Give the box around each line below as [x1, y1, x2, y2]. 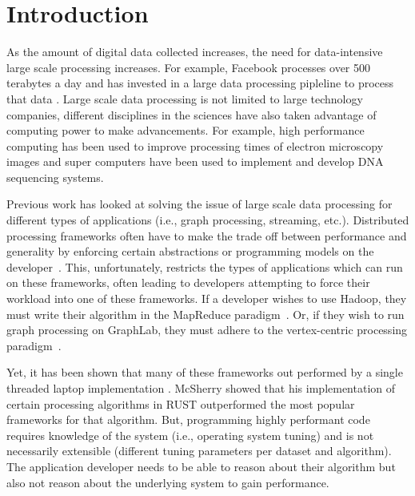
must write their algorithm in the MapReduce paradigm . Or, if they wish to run [6, 305, 405, 322]
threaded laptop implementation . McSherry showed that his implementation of [6, 380, 396, 396]
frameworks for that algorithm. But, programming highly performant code [6, 411, 370, 428]
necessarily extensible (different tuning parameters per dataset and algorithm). [6, 442, 392, 459]
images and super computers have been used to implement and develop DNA [6, 153, 384, 170]
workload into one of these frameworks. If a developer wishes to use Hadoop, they [6, 290, 407, 307]
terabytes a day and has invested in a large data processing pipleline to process [6, 75, 394, 91]
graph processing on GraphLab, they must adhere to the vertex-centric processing [6, 321, 408, 338]
